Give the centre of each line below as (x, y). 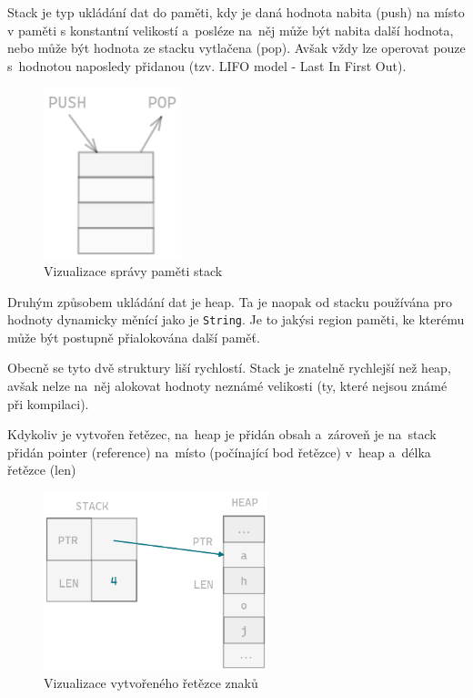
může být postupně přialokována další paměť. (134, 337)
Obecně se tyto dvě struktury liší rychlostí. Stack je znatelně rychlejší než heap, (229, 368)
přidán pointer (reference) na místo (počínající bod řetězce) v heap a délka (219, 452)
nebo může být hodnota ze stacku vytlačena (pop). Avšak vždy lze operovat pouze (236, 48)
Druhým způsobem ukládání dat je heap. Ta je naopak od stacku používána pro (230, 301)
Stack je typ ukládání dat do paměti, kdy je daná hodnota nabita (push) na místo (236, 12)
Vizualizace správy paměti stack (133, 270)
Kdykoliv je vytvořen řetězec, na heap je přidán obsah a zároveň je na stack (222, 434)
